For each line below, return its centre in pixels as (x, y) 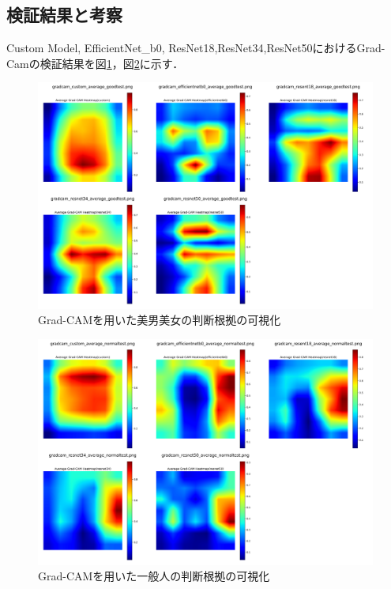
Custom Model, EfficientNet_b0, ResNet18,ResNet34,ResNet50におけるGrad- (196, 48)
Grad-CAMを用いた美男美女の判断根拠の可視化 (160, 320)
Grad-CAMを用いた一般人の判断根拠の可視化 (154, 576)
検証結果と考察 (64, 15)
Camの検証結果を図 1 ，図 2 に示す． (95, 63)
